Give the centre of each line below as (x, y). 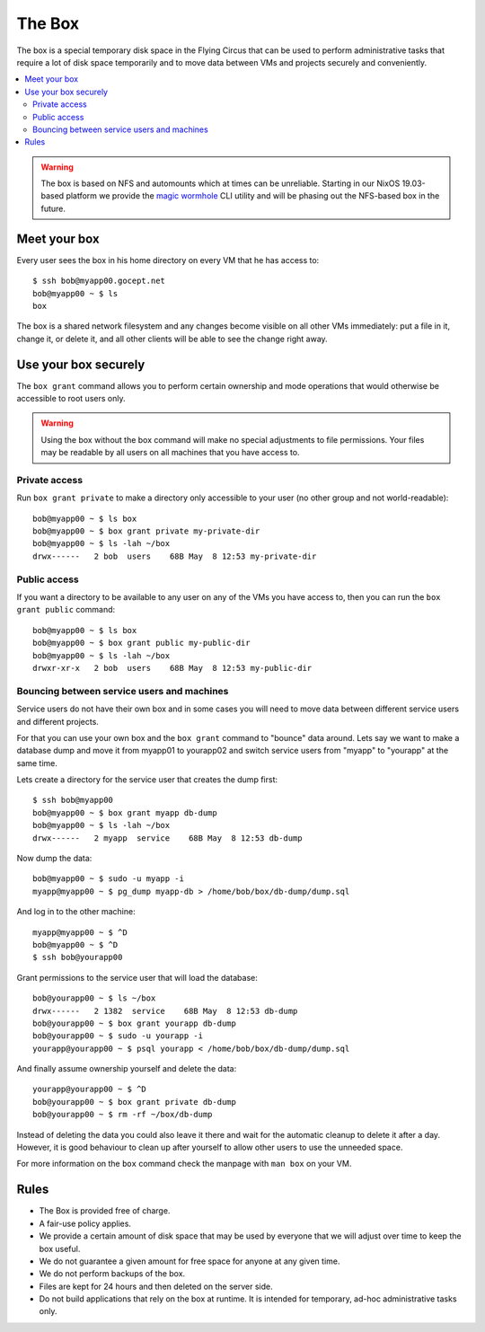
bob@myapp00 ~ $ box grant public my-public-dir (141, 643)
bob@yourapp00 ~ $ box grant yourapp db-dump (135, 1023)
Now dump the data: (54, 859)
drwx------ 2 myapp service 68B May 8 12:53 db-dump (168, 838)
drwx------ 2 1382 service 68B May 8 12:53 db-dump (165, 1011)
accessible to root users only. (71, 398)
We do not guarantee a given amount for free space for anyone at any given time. (190, 1261)
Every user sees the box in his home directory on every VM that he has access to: (168, 260)
